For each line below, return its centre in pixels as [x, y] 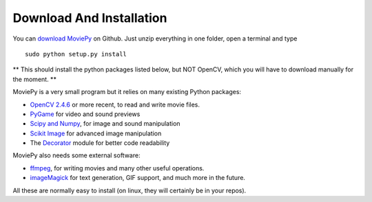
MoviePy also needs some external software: [76, 155]
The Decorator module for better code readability [100, 143]
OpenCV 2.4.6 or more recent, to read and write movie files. [115, 104]
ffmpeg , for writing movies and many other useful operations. [117, 168]
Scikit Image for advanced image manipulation [96, 133]
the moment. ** [34, 79]
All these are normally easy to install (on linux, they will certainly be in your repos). [130, 190]
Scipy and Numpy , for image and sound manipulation [105, 124]
